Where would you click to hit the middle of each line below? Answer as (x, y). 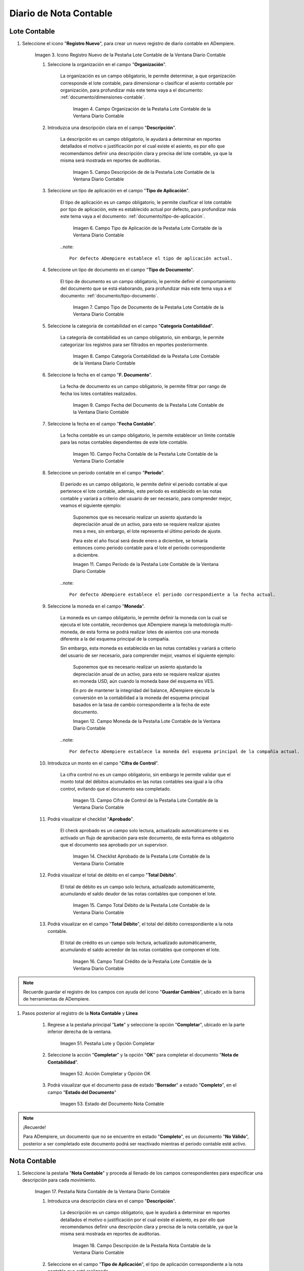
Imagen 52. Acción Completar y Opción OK (105, 1074)
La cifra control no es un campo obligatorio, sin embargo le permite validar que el (145, 774)
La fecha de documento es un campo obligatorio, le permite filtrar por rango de (143, 386)
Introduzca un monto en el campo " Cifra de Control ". (103, 763)
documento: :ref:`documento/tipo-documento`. (109, 295)
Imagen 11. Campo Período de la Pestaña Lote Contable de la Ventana (146, 564)
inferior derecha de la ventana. (80, 1032)
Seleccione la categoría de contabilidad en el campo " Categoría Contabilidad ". (130, 326)
